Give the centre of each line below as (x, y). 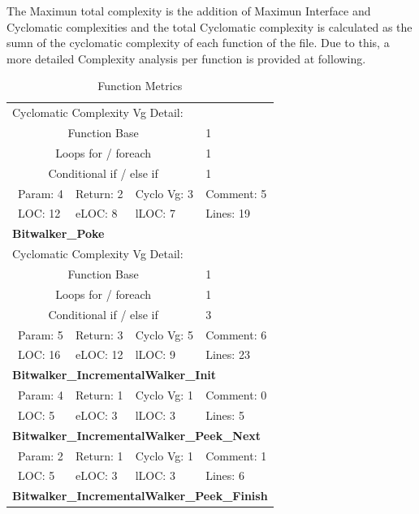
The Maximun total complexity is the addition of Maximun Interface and (189, 11)
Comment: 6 (236, 334)
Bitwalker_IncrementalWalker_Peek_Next (137, 435)
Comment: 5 (236, 193)
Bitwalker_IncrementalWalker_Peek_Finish (140, 496)
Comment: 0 (236, 395)
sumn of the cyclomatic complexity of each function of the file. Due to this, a (198, 43)
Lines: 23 (228, 354)
